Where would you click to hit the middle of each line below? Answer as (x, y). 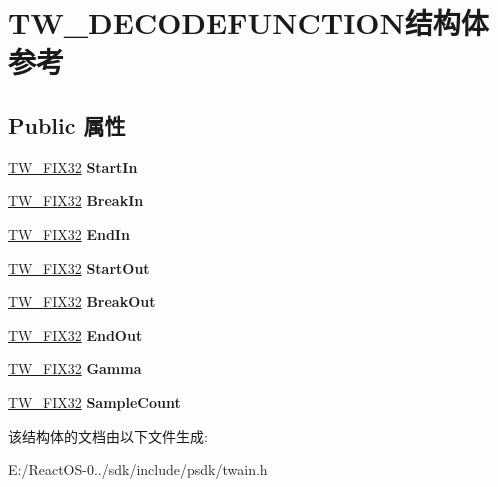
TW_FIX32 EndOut (75, 334)
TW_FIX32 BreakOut (82, 301)
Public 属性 (67, 124)
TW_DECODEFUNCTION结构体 (248, 22)
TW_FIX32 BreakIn (76, 200)
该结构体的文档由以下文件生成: (108, 435)
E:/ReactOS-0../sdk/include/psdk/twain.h (138, 469)
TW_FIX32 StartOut (79, 267)
